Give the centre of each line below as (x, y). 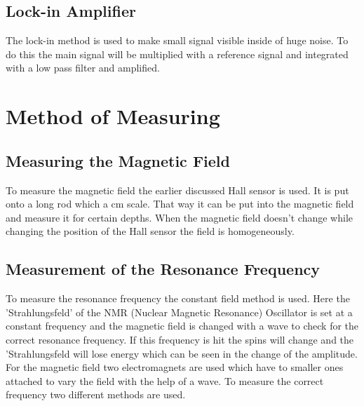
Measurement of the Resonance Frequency (163, 269)
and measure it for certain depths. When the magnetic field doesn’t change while (180, 217)
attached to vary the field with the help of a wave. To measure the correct (165, 380)
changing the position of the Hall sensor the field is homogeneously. (150, 231)
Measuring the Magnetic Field (118, 160)
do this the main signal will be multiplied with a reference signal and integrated (177, 54)
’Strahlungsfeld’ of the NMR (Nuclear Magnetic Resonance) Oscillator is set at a (179, 312)
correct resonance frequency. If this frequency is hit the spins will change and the (180, 339)
